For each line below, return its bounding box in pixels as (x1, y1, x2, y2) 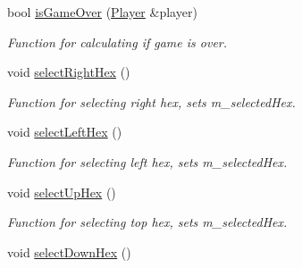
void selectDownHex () (7, 242, 131, 261)
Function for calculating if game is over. (7, 32, 228, 51)
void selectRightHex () (7, 63, 130, 81)
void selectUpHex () (7, 182, 116, 201)
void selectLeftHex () (7, 122, 122, 141)
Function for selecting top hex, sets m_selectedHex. (7, 213, 288, 231)
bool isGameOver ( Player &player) (7, 3, 197, 21)
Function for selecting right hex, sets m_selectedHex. (7, 92, 296, 111)
